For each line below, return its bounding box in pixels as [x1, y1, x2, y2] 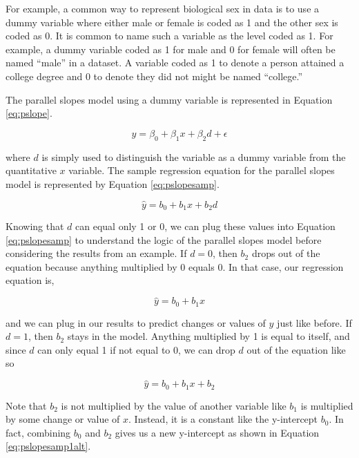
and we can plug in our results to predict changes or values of [6, 315, 266, 330]
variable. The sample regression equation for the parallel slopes [68, 163, 335, 178]
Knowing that [6, 219, 64, 233]
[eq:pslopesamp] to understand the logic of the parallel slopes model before [6, 232, 322, 247]
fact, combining [6, 425, 71, 439]
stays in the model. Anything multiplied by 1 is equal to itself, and [67, 329, 350, 343]
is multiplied [300, 398, 353, 412]
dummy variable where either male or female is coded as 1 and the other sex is [6, 15, 338, 29]
